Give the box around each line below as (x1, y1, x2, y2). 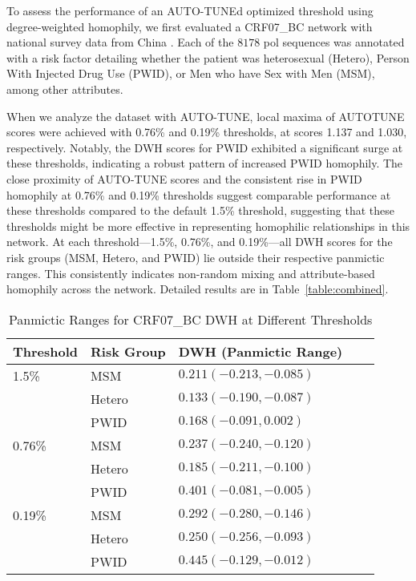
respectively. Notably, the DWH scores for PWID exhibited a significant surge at (6, 139, 403, 155)
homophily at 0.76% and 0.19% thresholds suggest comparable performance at (6, 186, 391, 203)
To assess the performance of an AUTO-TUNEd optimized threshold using (6, 2, 374, 18)
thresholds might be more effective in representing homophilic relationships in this (6, 217, 410, 234)
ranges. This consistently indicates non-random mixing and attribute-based (6, 264, 375, 281)
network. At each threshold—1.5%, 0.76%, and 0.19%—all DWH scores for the (6, 233, 393, 250)
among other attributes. (6, 80, 123, 97)
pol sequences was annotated (263, 34, 405, 50)
